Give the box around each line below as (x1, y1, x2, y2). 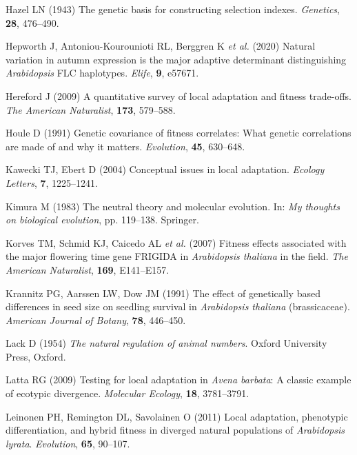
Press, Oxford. (6, 349, 66, 363)
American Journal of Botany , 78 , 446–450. (6, 312, 186, 327)
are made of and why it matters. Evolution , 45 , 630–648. (6, 139, 245, 153)
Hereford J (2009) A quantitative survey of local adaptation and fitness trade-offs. (6, 88, 351, 103)
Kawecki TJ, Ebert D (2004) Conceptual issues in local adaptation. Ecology (6, 162, 325, 176)
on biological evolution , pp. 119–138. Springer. (6, 212, 199, 227)
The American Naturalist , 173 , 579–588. (6, 102, 176, 117)
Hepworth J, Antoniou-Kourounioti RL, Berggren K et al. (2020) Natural (6, 39, 316, 53)
